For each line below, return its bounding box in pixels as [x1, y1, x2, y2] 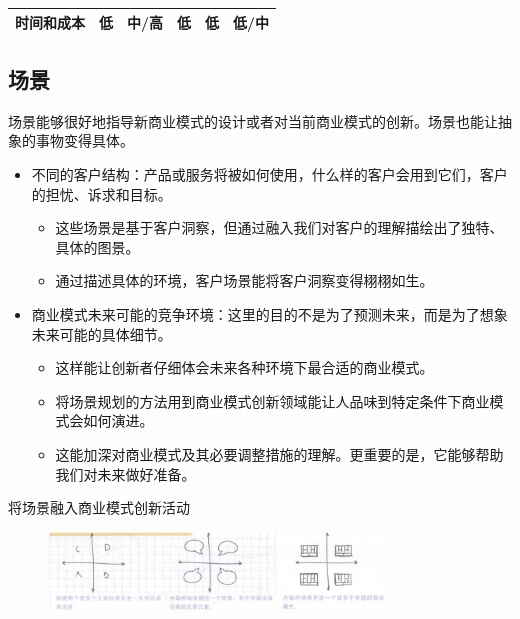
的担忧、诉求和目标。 [31, 183, 172, 204]
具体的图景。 [55, 236, 140, 257]
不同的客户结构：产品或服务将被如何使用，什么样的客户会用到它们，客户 [31, 163, 508, 184]
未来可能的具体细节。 [31, 323, 172, 344]
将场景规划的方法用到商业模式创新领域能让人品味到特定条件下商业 [55, 390, 490, 411]
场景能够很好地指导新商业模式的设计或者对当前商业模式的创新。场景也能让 [8, 110, 498, 131]
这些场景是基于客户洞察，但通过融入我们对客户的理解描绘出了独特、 [55, 217, 504, 238]
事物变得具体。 [35, 130, 134, 151]
